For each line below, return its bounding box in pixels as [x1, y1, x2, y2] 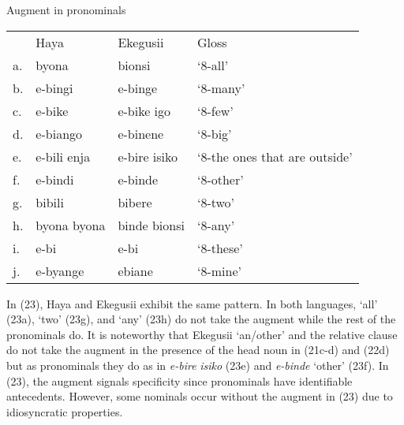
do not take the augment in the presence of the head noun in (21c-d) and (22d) [6, 341, 390, 358]
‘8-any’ [196, 215, 235, 234]
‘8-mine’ [196, 261, 241, 280]
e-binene [118, 124, 164, 143]
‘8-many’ [196, 78, 245, 97]
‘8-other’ [196, 170, 244, 188]
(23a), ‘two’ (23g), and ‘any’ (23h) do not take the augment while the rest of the [6, 311, 396, 327]
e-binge [118, 78, 158, 97]
